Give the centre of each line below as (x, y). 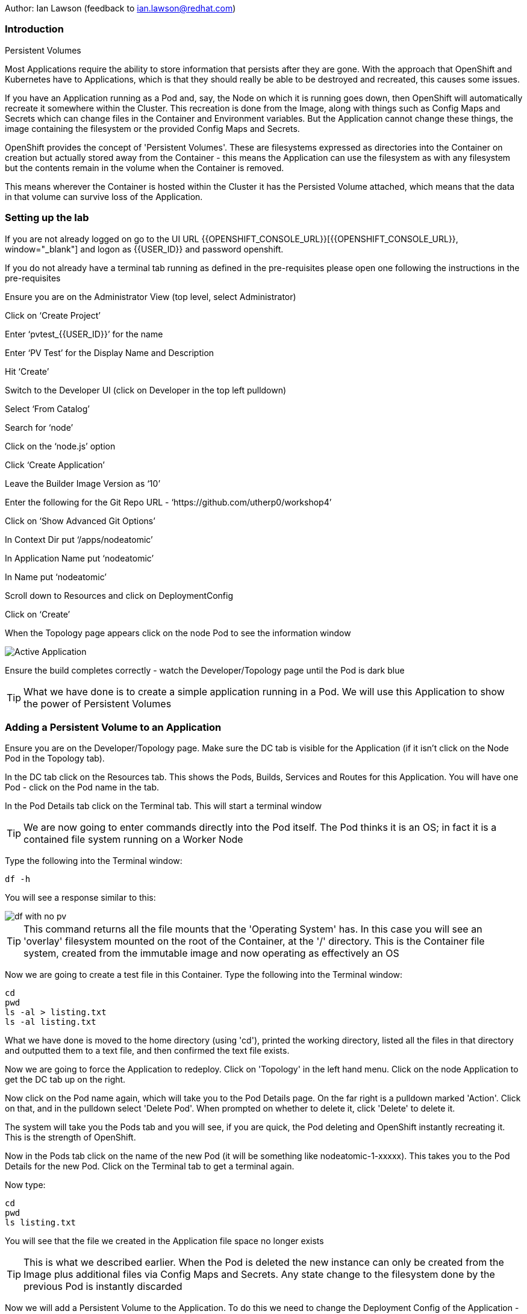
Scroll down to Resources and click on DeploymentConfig (119, 595)
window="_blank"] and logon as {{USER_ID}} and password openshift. (144, 249)
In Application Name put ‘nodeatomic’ (80, 558)
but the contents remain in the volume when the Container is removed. (145, 167)
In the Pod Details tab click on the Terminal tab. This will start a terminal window (164, 806)
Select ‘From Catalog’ (47, 408)
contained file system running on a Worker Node (133, 840)
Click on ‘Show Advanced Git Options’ (80, 521)
